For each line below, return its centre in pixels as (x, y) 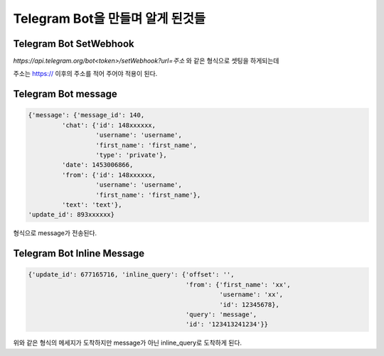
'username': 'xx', (251, 295)
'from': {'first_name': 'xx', (238, 285)
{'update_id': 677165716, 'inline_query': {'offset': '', (131, 275)
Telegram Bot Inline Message (79, 253)
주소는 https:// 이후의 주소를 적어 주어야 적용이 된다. (85, 74)
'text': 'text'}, (92, 205)
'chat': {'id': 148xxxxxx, (109, 125)
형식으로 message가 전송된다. (55, 233)
